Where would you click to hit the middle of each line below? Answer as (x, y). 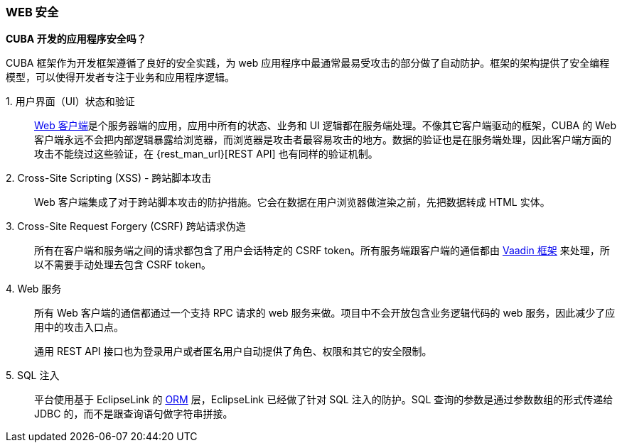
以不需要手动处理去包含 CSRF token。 (123, 265)
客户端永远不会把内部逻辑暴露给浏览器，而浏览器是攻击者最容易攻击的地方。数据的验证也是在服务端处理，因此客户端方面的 (323, 140)
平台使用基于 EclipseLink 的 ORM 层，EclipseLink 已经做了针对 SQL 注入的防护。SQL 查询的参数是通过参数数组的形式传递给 (324, 400)
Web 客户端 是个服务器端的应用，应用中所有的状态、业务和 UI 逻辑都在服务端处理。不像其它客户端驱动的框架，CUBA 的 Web (325, 126)
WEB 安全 (32, 12)
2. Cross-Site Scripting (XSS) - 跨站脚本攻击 (109, 178)
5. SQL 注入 (33, 376)
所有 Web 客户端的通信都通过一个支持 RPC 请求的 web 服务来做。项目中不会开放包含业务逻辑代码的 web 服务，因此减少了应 (325, 313)
